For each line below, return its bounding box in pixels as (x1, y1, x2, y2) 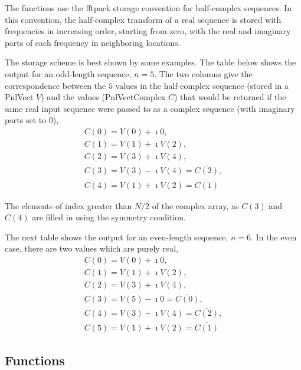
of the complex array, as (152, 199, 239, 212)
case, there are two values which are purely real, (5, 242, 178, 255)
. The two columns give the (154, 67, 253, 80)
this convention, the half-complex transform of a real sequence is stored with (5, 13, 282, 25)
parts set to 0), (5, 114, 59, 126)
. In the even (250, 230, 297, 243)
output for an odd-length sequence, (5, 67, 132, 80)
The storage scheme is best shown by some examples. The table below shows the (5, 56, 296, 68)
